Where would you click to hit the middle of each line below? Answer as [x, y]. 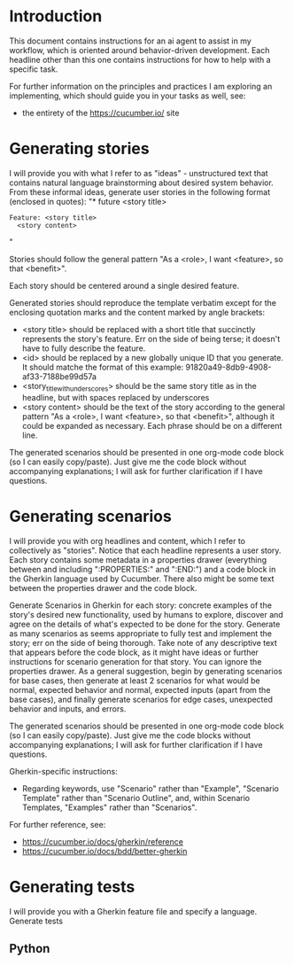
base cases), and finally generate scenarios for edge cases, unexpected [141, 699]
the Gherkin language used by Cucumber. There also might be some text [142, 579]
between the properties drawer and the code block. [103, 588]
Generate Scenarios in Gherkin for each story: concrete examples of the [141, 605]
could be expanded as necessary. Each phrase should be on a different [152, 425]
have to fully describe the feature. [84, 348]
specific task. [34, 69]
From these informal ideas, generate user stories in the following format [140, 191]
